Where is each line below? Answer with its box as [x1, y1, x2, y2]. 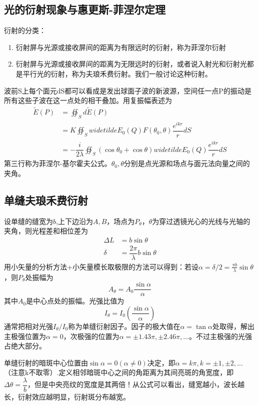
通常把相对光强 [4, 320, 53, 331]
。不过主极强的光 [189, 330, 245, 341]
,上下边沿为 [56, 215, 93, 226]
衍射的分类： [4, 25, 46, 35]
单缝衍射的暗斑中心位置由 [4, 357, 88, 367]
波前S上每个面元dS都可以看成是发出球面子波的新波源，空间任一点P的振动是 [4, 85, 251, 95]
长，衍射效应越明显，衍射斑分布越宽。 [4, 391, 130, 401]
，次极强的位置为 [63, 330, 119, 341]
